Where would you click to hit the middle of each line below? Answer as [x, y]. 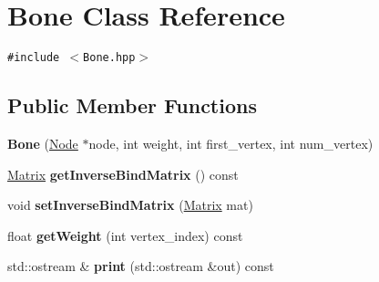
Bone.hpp [109, 58]
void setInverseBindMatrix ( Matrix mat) [130, 205]
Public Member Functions [132, 105]
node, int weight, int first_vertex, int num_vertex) [231, 143]
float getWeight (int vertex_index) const [125, 235]
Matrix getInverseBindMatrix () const [123, 174]
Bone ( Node [43, 143]
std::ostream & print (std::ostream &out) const [141, 266]
